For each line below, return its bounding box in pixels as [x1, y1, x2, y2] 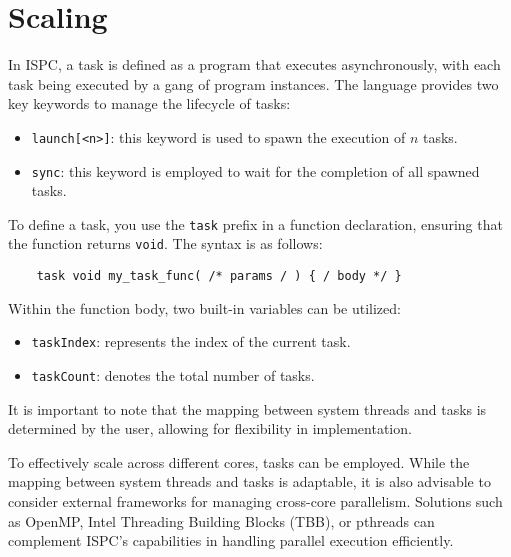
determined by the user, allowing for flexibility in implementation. [8, 418, 412, 439]
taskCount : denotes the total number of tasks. [31, 365, 315, 386]
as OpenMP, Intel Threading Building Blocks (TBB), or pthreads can [8, 510, 435, 531]
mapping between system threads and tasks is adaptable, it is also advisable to [8, 471, 491, 492]
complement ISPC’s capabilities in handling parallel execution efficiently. [8, 530, 454, 551]
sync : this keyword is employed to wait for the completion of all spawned [31, 160, 480, 181]
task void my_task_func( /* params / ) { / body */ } [36, 269, 402, 284]
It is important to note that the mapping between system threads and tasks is [8, 398, 487, 419]
